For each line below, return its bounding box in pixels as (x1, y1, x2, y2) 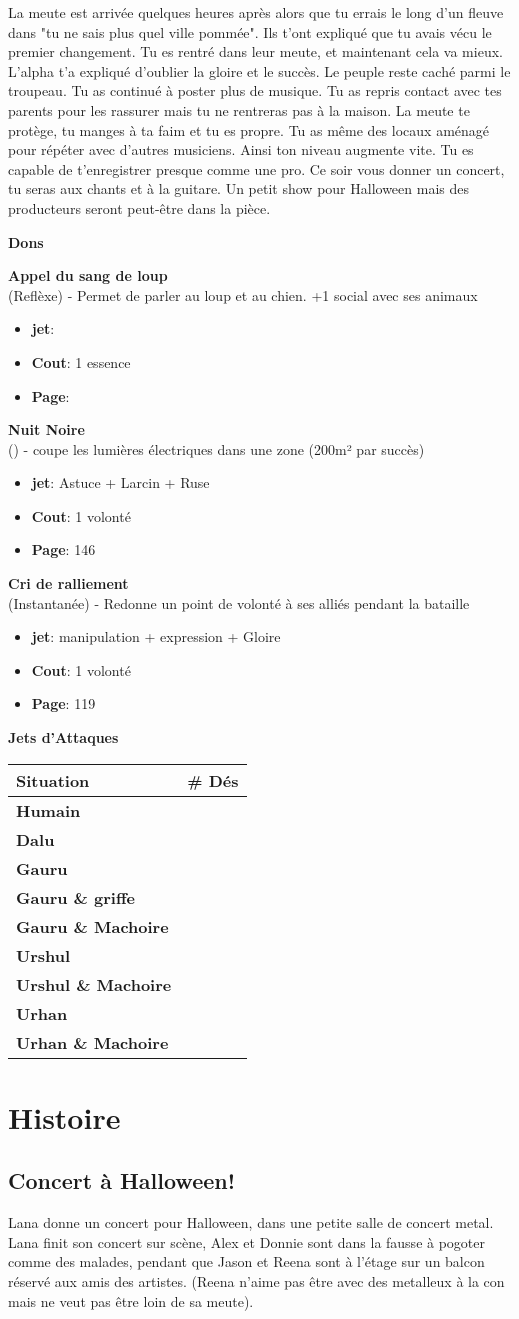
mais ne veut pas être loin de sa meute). (8, 1290, 254, 1311)
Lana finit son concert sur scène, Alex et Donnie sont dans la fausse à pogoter (8, 1231, 486, 1252)
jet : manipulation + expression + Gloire (31, 626, 281, 647)
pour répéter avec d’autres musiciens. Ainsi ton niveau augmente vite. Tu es (8, 139, 474, 160)
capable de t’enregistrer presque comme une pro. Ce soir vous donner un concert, (8, 158, 505, 179)
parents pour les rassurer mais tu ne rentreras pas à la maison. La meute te (8, 99, 470, 120)
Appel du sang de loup (8, 265, 168, 286)
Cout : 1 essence (31, 351, 131, 372)
